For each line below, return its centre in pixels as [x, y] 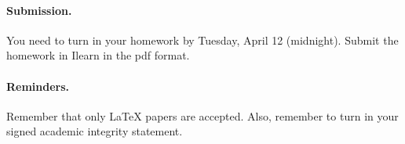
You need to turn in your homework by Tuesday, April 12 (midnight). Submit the [202, 40]
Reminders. [38, 86]
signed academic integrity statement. [95, 131]
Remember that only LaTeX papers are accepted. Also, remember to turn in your [202, 115]
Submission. [39, 10]
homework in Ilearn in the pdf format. [98, 55]
